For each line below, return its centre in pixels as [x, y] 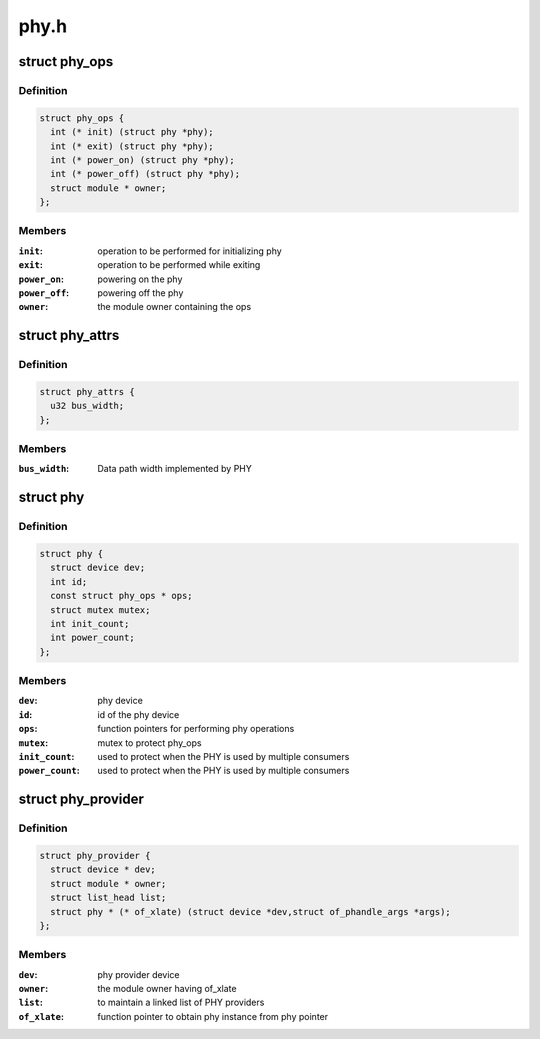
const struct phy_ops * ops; [122, 596]
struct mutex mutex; [100, 609]
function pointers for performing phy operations [196, 729]
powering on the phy [140, 279]
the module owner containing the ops [174, 307]
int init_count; [90, 623]
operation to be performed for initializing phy [189, 251]
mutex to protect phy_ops [149, 742]
